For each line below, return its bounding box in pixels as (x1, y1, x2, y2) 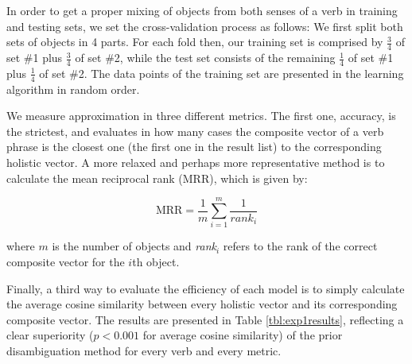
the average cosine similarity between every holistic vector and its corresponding (6, 296, 398, 312)
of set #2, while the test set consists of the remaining (75, 49, 336, 66)
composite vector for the (6, 253, 125, 269)
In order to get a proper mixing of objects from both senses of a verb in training (6, 2, 398, 18)
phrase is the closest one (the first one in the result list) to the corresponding (6, 138, 382, 155)
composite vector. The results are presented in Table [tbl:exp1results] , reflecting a (6, 311, 404, 327)
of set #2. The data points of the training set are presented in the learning (39, 64, 404, 81)
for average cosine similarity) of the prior (142, 327, 343, 343)
